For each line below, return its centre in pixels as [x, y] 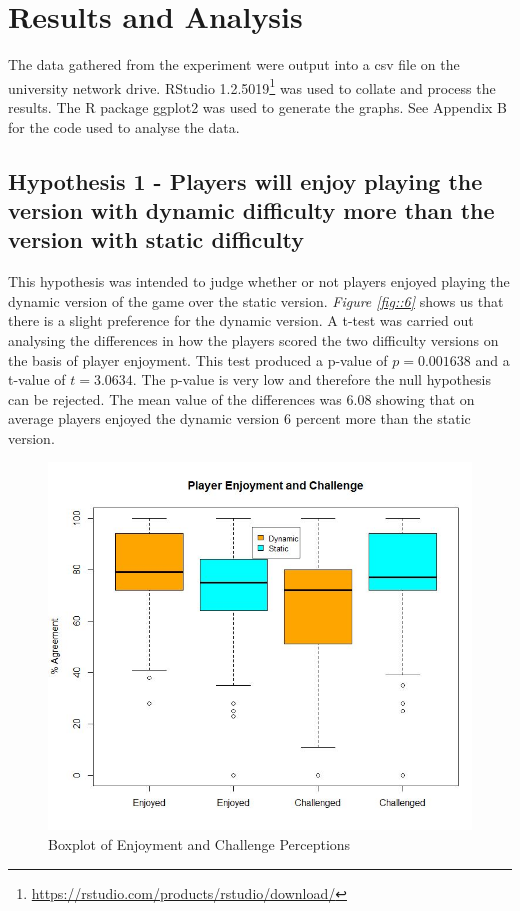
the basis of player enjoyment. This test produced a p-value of [198, 359]
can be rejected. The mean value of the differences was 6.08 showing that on [241, 398]
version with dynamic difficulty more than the [251, 209]
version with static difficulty [156, 239]
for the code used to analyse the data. [124, 126]
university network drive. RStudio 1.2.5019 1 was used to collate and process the [252, 86]
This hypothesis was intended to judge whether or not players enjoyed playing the [259, 281]
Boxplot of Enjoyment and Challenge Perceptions [199, 844]
